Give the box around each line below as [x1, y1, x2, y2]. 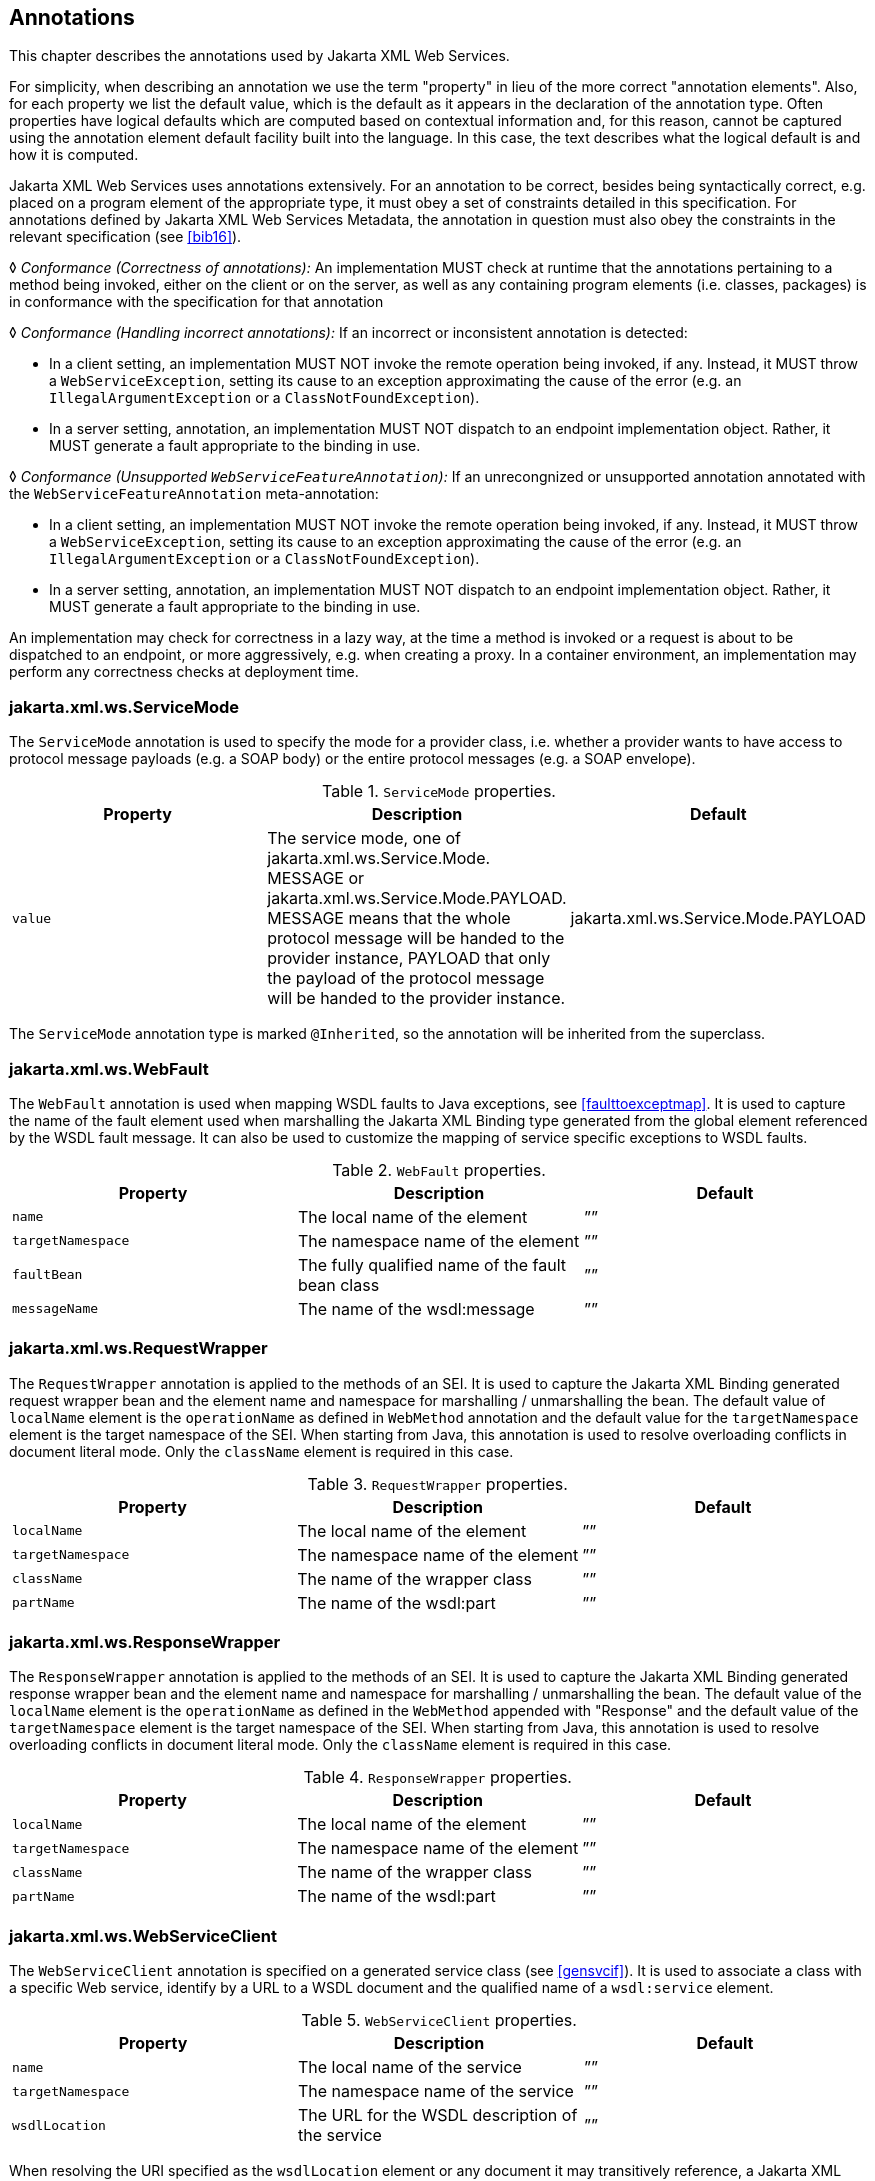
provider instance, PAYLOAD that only [267, 948, 551, 969]
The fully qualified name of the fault [297, 1254, 566, 1275]
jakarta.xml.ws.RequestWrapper [9, 1338, 268, 1359]
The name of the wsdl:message [297, 1298, 535, 1319]
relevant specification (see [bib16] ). [9, 228, 242, 246]
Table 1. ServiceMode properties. [322, 781, 556, 802]
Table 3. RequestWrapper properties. [307, 1473, 568, 1494]
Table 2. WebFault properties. [332, 1159, 546, 1180]
